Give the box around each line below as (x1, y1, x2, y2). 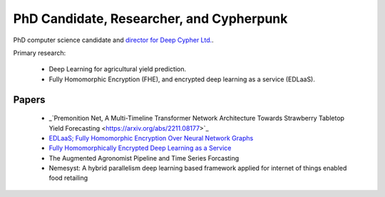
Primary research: (13, 49, 66, 57)
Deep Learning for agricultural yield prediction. (48, 65, 187, 74)
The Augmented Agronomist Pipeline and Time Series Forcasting (48, 153, 240, 162)
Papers (13, 94, 46, 106)
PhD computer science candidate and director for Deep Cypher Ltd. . (13, 36, 214, 44)
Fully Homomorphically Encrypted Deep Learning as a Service (48, 143, 232, 153)
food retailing (48, 173, 88, 182)
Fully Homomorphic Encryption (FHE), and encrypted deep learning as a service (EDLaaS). (48, 75, 315, 84)
